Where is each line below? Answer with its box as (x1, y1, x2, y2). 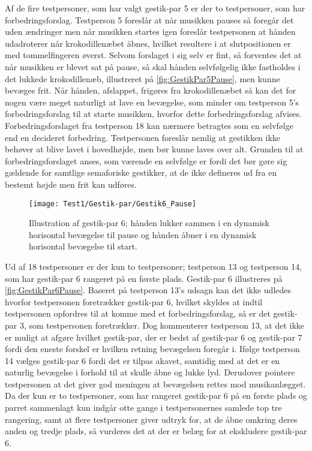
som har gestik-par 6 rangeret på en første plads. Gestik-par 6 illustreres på (5, 272, 283, 284)
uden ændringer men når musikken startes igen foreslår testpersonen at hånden (5, 25, 296, 38)
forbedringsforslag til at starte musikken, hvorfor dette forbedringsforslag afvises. (5, 107, 302, 120)
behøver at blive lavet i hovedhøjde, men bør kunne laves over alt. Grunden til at (5, 143, 304, 155)
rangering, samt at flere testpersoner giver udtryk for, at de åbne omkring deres (5, 413, 298, 425)
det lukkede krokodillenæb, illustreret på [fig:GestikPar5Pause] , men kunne (5, 72, 280, 85)
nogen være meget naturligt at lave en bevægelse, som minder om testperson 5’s (5, 95, 299, 108)
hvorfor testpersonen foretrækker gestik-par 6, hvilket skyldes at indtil (5, 295, 263, 308)
